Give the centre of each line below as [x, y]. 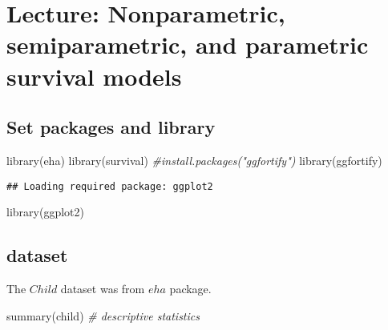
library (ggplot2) [45, 212]
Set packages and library [111, 127]
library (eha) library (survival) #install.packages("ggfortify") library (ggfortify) [194, 160]
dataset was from [103, 288]
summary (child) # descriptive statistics [103, 315]
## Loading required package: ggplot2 [110, 186]
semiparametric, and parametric [188, 44]
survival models [94, 76]
